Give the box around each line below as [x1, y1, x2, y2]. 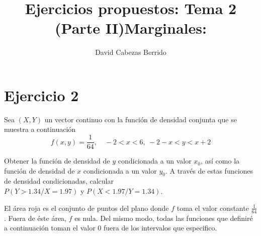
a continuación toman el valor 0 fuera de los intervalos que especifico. [4, 222, 217, 233]
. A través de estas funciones [165, 165, 253, 176]
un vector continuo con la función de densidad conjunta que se [44, 114, 237, 124]
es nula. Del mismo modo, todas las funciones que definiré [74, 212, 253, 223]
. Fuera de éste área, [4, 212, 66, 223]
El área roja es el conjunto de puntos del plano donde [4, 202, 169, 213]
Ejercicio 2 [4, 85, 79, 105]
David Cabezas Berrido [95, 47, 166, 57]
